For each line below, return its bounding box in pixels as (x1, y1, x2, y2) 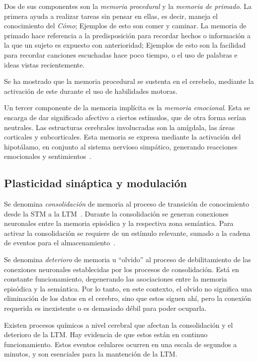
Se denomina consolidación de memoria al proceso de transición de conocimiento (4, 199, 249, 209)
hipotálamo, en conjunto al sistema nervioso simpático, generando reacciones (4, 141, 238, 151)
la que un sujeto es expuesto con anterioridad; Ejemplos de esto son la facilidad (4, 40, 246, 50)
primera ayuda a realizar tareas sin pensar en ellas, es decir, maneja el (4, 10, 218, 21)
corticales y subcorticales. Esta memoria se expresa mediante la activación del (4, 132, 241, 142)
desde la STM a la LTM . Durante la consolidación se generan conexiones (4, 208, 229, 218)
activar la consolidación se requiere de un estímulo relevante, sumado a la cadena (4, 227, 251, 238)
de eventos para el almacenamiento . (4, 237, 116, 248)
